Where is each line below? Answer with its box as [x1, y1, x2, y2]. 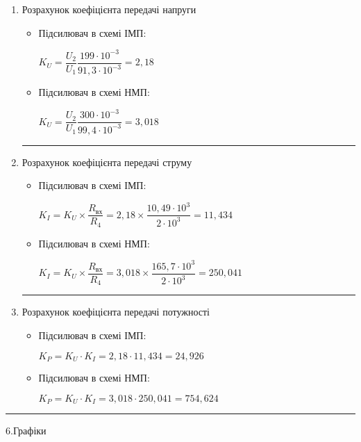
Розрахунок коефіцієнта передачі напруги [22, 2, 196, 16]
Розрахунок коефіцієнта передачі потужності [22, 304, 210, 319]
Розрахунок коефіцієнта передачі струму [22, 154, 192, 169]
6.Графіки [6, 423, 47, 438]
